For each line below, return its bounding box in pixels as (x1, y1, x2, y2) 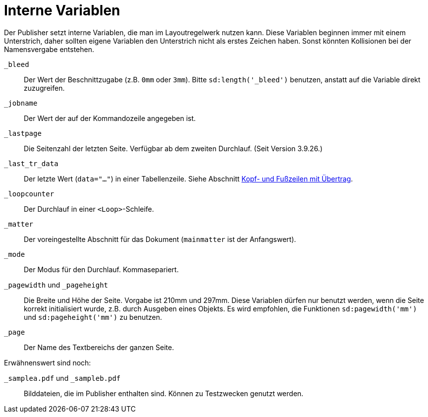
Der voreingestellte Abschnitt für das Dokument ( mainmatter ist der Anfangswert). (24, 235, 296, 243)
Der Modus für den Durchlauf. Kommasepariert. (24, 265, 179, 274)
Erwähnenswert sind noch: (4, 358, 91, 367)
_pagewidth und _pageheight (4, 280, 108, 289)
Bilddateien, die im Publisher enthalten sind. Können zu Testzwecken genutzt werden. (24, 389, 304, 398)
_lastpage (4, 129, 42, 137)
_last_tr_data (4, 159, 58, 168)
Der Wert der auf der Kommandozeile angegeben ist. (24, 114, 196, 122)
